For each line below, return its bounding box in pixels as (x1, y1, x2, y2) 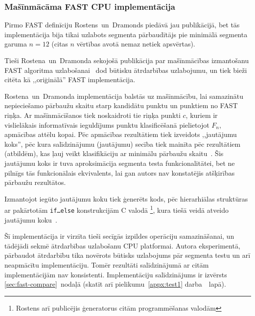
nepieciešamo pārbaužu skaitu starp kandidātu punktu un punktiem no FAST (4, 100, 238, 111)
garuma (4, 39, 27, 49)
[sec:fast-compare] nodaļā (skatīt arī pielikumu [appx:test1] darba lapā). (4, 279, 226, 289)
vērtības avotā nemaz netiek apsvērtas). (76, 39, 195, 49)
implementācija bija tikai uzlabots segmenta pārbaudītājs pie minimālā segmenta (4, 29, 248, 39)
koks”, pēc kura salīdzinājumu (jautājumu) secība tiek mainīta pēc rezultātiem (4, 138, 241, 149)
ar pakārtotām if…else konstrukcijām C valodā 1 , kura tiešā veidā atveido (4, 203, 229, 215)
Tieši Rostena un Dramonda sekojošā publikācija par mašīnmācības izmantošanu (4, 55, 249, 65)
